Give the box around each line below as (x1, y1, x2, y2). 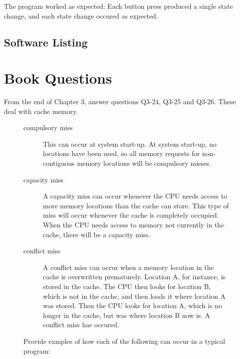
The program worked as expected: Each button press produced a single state (4, 1, 233, 11)
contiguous (43, 158, 75, 168)
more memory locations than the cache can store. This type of (43, 200, 229, 210)
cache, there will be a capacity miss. (43, 229, 151, 239)
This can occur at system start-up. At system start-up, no (43, 138, 217, 149)
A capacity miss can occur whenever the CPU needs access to (43, 191, 227, 201)
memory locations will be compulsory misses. (77, 158, 211, 168)
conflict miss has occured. (43, 319, 120, 330)
